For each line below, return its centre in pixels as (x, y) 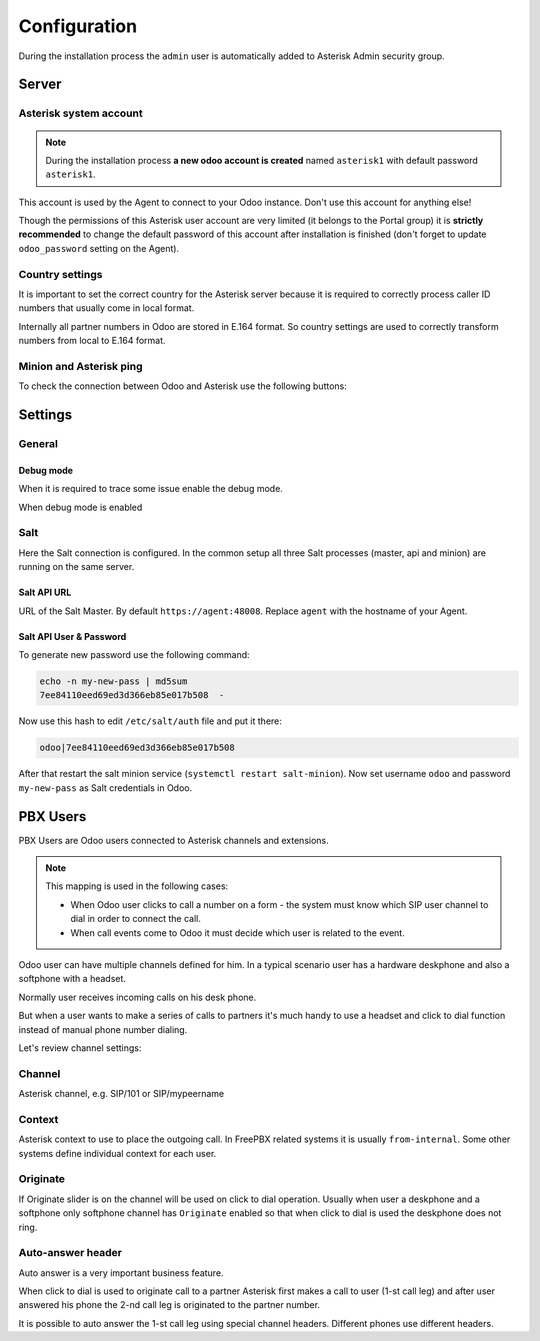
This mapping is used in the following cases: (137, 886)
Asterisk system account (81, 113)
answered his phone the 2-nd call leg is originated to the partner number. (169, 1305)
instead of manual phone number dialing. (103, 1029)
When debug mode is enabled (80, 507)
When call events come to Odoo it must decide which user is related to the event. (237, 932)
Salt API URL (45, 592)
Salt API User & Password (72, 636)
